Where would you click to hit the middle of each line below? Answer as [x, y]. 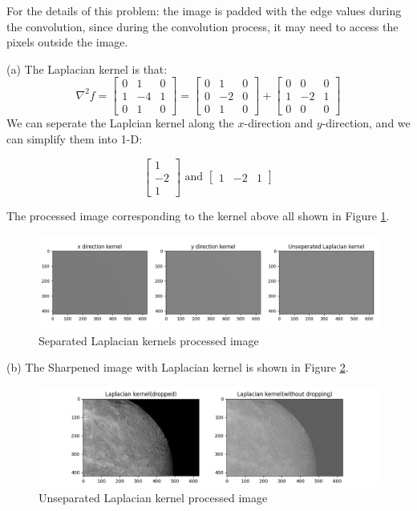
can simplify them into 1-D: [75, 139]
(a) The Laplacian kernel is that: [87, 68]
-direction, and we [366, 123]
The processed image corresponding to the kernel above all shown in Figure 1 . [198, 215]
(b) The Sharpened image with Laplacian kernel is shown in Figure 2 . [178, 367]
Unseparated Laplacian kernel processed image [153, 498]
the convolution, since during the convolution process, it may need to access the [202, 26]
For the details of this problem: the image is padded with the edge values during [204, 10]
